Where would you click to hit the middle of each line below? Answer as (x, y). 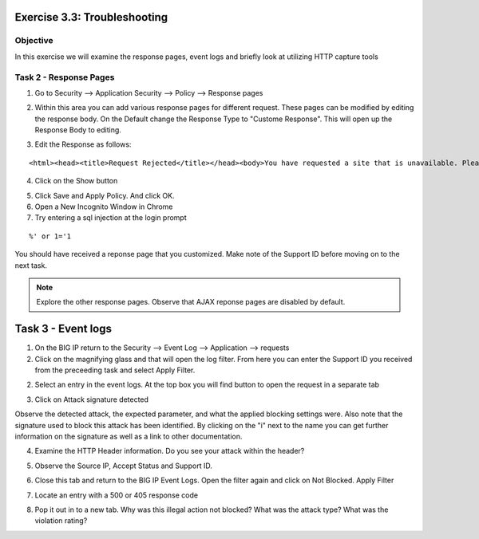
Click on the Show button (76, 181)
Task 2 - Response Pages (65, 77)
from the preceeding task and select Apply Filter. (115, 370)
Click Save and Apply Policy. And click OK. (105, 195)
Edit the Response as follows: (83, 144)
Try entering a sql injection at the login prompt (111, 218)
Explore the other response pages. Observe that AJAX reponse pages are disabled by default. (191, 302)
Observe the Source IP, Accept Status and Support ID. (124, 466)
